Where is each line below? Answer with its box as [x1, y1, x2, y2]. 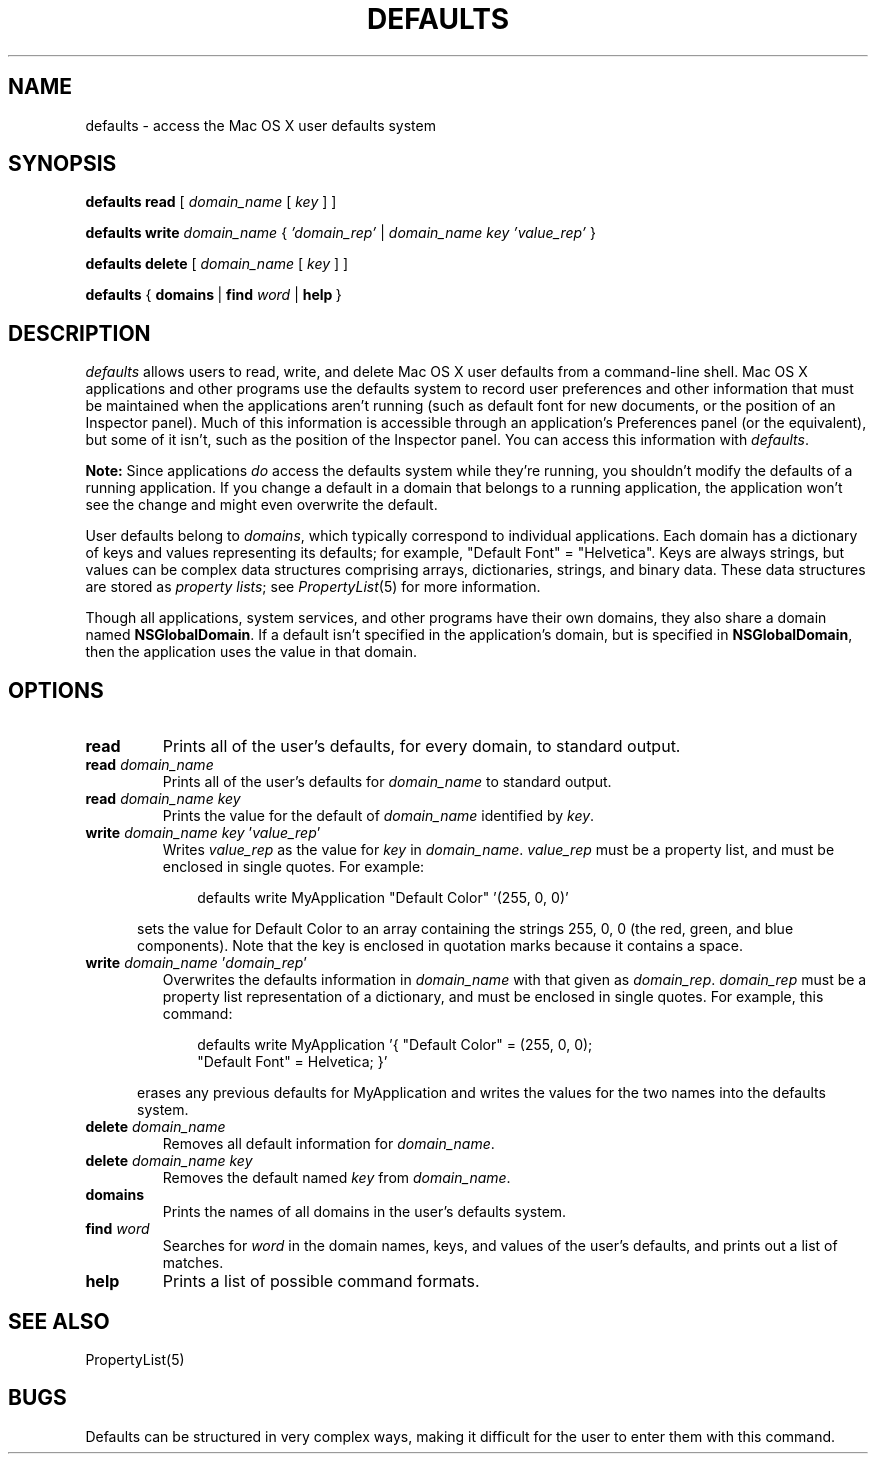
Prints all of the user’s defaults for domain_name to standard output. [162, 773, 612, 791]
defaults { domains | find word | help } [85, 286, 342, 304]
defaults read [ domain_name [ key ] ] [85, 193, 337, 211]
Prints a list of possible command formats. [162, 1271, 480, 1292]
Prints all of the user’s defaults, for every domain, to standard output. [162, 736, 681, 757]
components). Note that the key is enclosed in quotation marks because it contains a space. [137, 937, 744, 955]
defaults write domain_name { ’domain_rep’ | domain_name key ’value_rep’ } [85, 224, 596, 242]
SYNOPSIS [8, 151, 117, 177]
